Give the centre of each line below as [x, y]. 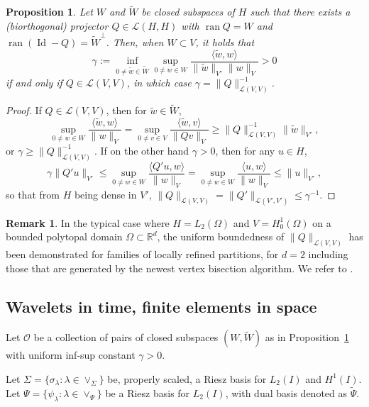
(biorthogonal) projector [57, 25]
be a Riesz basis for [148, 392]
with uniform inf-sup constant [71, 355]
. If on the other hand [141, 150]
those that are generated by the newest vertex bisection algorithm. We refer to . [180, 268]
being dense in [105, 194]
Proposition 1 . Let [49, 12]
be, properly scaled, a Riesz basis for [187, 378]
